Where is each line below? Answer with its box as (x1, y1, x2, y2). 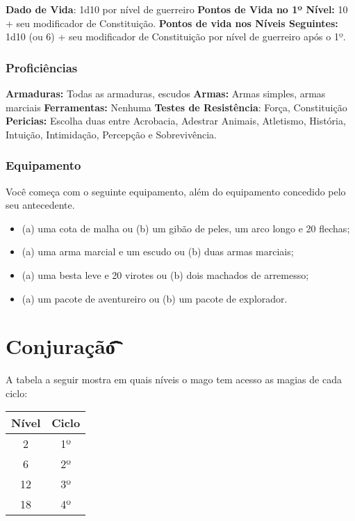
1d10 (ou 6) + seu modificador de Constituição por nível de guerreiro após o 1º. (6, 29, 346, 44)
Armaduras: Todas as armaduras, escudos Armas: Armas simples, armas (6, 86, 326, 100)
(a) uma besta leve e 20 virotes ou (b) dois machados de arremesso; (22, 267, 309, 282)
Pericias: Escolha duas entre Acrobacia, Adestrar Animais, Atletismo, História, (6, 113, 346, 128)
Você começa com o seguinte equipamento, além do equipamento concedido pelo (6, 184, 346, 198)
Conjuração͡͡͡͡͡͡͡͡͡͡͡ (6, 332, 115, 360)
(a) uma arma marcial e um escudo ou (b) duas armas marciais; (22, 244, 294, 259)
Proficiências (6, 58, 78, 76)
